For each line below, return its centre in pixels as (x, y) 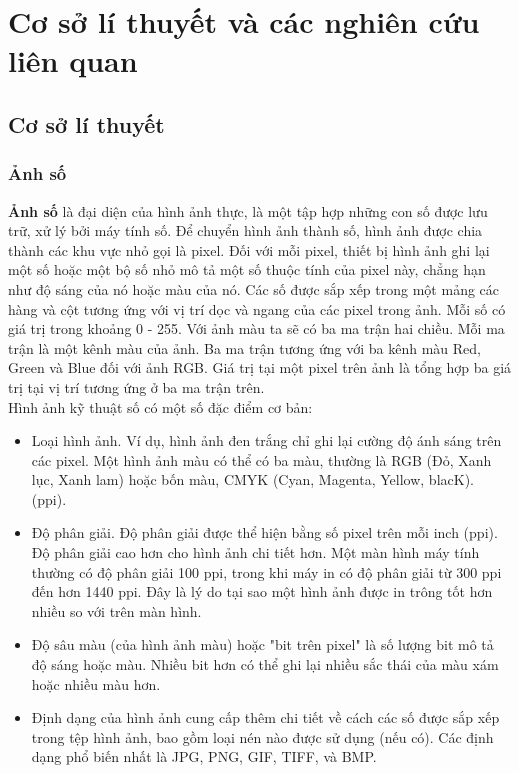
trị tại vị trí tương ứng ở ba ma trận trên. (136, 386)
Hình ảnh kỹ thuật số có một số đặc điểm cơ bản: (160, 406)
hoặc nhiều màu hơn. (96, 683)
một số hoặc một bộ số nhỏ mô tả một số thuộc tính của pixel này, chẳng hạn (247, 269)
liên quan (73, 60)
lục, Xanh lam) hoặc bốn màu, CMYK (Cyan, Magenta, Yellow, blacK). (252, 479)
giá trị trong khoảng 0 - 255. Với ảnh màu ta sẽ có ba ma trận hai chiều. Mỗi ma (256, 328)
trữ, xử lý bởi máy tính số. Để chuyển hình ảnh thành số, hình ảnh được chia (245, 230)
